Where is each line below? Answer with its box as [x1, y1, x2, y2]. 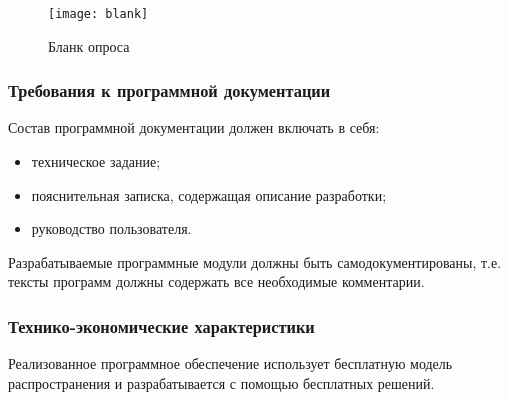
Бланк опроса [48, 35, 130, 56]
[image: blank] [48, 7, 149, 21]
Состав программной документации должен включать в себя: [8, 117, 380, 138]
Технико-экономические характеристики [8, 313, 315, 338]
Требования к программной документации [8, 78, 331, 103]
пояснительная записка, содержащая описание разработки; [31, 184, 387, 205]
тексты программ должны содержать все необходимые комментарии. [8, 271, 425, 292]
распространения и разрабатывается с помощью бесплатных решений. [8, 372, 435, 393]
